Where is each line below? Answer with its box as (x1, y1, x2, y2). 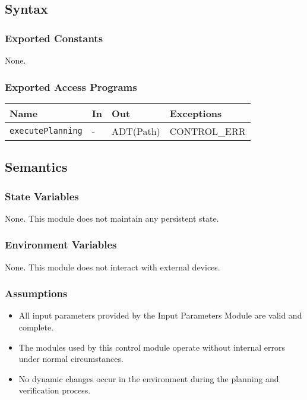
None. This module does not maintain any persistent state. (5, 212, 219, 224)
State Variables (5, 188, 79, 203)
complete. (18, 321, 54, 333)
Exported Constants (5, 30, 103, 45)
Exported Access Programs (5, 79, 137, 94)
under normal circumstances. (18, 352, 124, 365)
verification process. (18, 384, 91, 396)
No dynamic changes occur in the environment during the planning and (18, 372, 279, 385)
